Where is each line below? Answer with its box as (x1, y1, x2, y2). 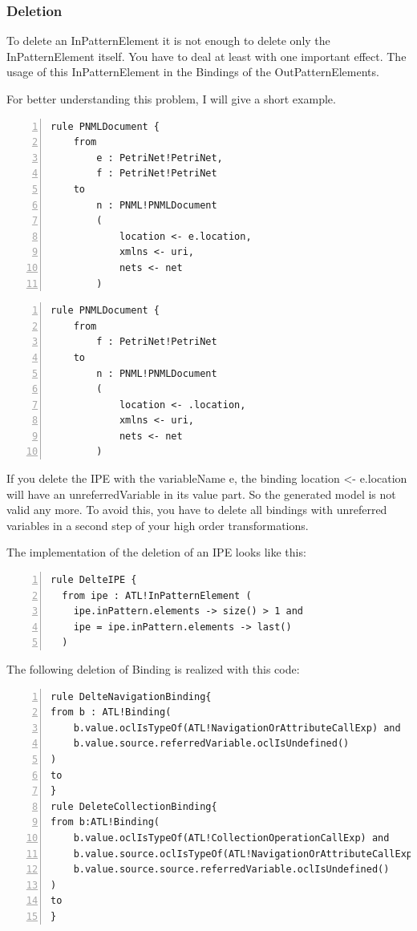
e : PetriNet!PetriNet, (96, 152, 223, 164)
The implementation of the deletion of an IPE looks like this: (6, 544, 306, 561)
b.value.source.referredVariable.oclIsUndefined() (73, 738, 350, 750)
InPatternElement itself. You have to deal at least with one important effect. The (6, 47, 407, 64)
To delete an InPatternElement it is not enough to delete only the (6, 32, 330, 49)
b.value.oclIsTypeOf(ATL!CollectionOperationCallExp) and (73, 832, 390, 844)
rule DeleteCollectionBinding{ (51, 800, 217, 812)
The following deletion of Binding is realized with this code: (6, 661, 300, 677)
